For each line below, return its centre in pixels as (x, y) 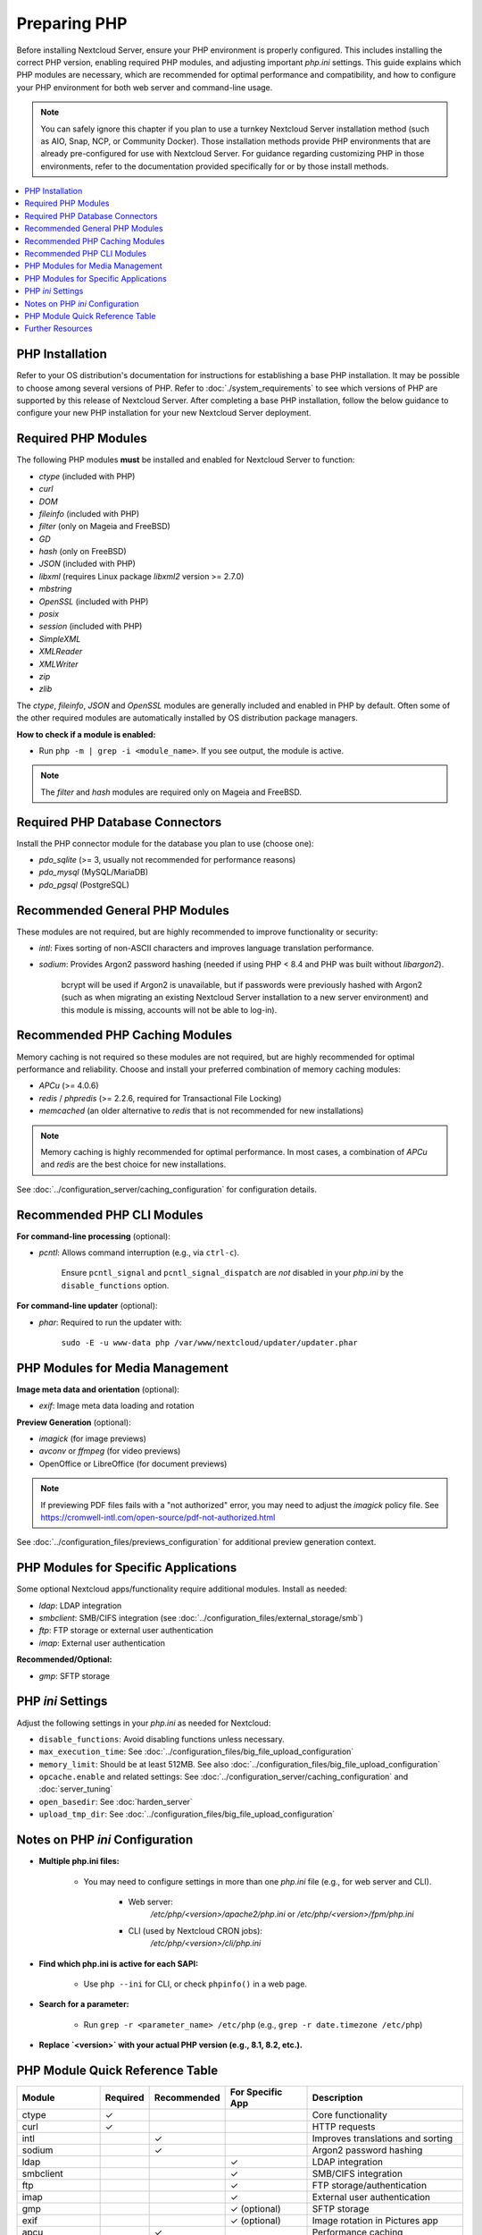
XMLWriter (59, 664)
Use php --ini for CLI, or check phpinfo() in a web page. (195, 1984)
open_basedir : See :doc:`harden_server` (116, 1801)
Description (337, 2097)
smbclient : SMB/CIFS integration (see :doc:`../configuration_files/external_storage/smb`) (201, 1618)
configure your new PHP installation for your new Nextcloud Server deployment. (164, 413)
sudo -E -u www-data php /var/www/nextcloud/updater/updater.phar (210, 1342)
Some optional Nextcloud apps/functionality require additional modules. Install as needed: (182, 1589)
